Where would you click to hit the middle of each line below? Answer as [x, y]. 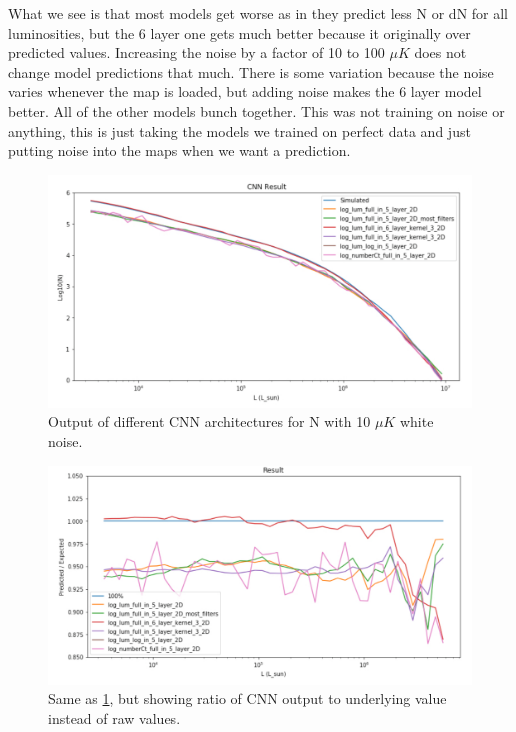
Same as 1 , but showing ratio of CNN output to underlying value [247, 698]
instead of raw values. [114, 717]
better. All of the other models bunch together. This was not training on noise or [256, 110]
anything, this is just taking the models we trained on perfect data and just [239, 130]
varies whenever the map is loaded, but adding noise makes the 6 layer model [245, 91]
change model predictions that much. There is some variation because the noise [251, 71]
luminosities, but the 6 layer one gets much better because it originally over [239, 32]
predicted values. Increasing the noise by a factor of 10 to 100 [196, 52]
